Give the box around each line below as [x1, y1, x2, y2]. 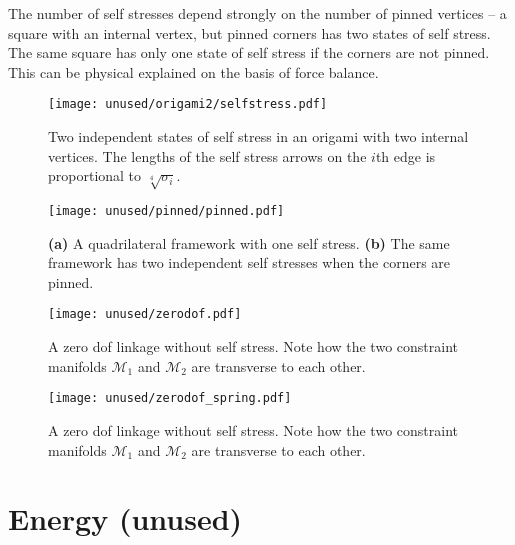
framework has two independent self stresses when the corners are [48, 252, 451, 273]
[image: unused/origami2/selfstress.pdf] [48, 97, 328, 112]
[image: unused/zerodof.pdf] [48, 307, 242, 322]
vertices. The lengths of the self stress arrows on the [48, 145, 367, 166]
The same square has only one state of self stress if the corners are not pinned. [8, 42, 490, 63]
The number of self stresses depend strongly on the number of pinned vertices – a [8, 3, 507, 23]
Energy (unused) [8, 498, 243, 539]
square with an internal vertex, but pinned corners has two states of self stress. [8, 22, 491, 43]
